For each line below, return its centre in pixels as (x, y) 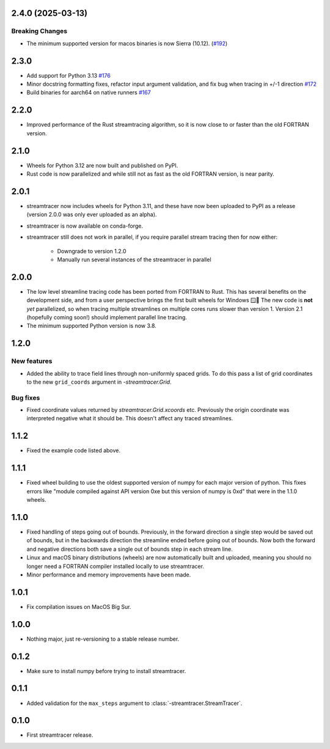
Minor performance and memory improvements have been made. (109, 575)
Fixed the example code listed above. (73, 450)
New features (32, 361)
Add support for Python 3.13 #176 (69, 75)
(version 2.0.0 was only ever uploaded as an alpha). (92, 215)
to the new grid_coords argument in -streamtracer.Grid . (99, 382)
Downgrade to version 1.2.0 (92, 251)
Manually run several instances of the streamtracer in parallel (134, 259)
